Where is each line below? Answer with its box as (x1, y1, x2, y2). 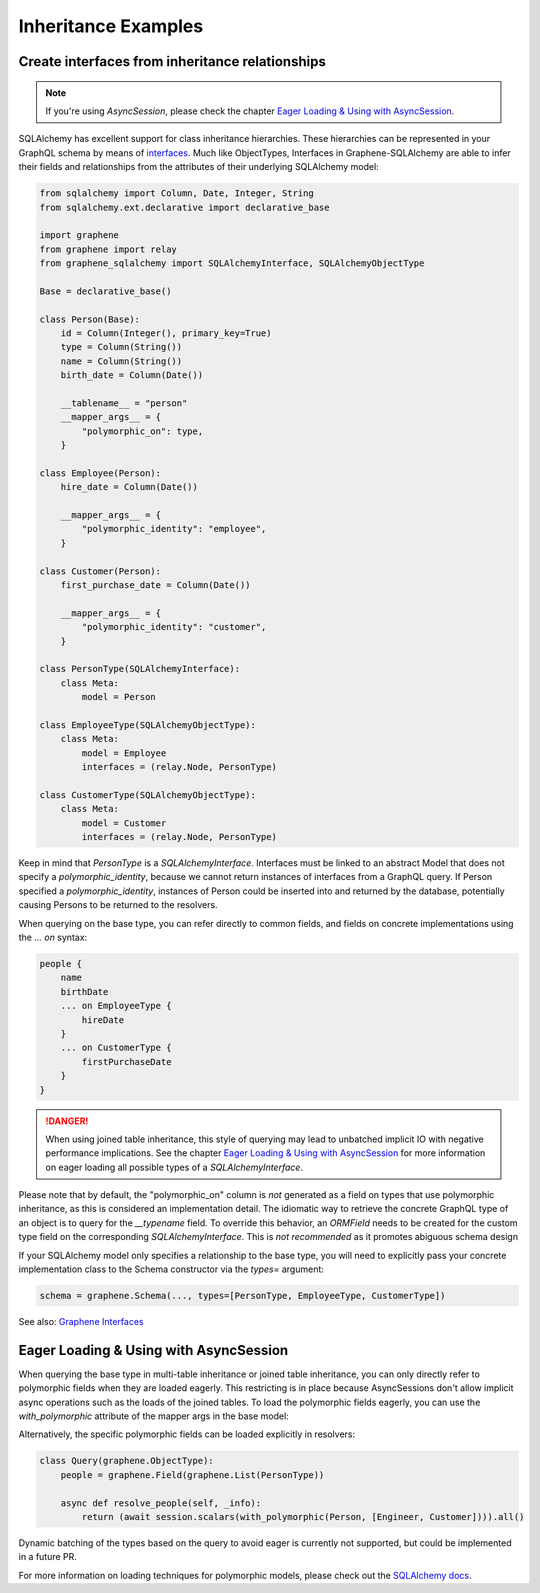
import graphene (39, 230, 120, 241)
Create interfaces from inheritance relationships (18, 53, 327, 70)
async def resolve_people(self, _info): (60, 1497, 262, 1509)
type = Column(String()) (60, 341, 183, 353)
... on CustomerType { (60, 1042, 172, 1054)
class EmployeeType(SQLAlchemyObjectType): (39, 719, 257, 730)
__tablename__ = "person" (60, 397, 188, 409)
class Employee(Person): (39, 467, 162, 479)
